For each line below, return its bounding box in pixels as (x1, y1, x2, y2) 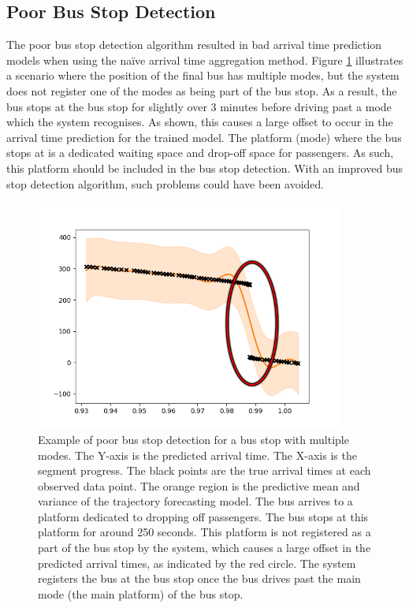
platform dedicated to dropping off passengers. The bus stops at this (38, 508, 369, 524)
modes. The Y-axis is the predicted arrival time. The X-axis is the (38, 446, 357, 463)
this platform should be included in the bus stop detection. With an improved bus (6, 159, 403, 176)
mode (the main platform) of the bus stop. (38, 585, 244, 602)
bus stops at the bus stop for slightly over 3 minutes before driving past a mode (6, 98, 392, 114)
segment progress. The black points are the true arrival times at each (38, 462, 371, 479)
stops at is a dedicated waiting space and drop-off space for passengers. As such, (6, 144, 394, 161)
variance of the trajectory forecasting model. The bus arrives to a (38, 493, 353, 509)
